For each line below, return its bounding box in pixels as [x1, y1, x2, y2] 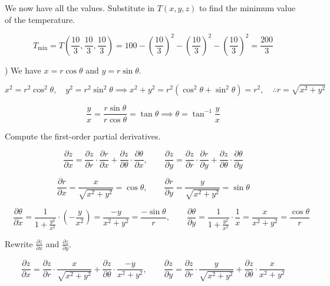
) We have [5, 64, 41, 76]
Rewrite [5, 237, 33, 250]
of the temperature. [5, 13, 75, 25]
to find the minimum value [199, 2, 296, 14]
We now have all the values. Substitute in [5, 2, 155, 14]
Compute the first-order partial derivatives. [5, 129, 161, 142]
